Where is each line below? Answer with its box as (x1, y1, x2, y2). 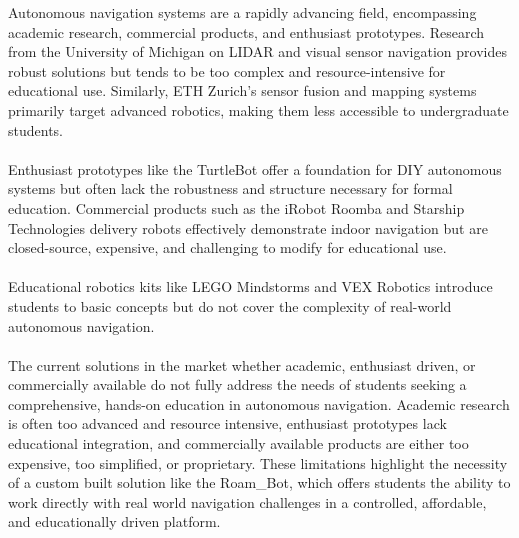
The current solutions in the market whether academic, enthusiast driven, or (8, 354, 476, 375)
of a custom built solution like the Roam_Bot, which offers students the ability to (8, 472, 511, 493)
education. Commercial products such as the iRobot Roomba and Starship (8, 197, 465, 218)
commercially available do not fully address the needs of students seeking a (8, 374, 467, 395)
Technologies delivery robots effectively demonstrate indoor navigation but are (8, 217, 488, 238)
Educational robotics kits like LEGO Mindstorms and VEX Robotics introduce (8, 276, 493, 297)
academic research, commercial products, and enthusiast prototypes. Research (8, 21, 485, 42)
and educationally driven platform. (8, 511, 221, 532)
